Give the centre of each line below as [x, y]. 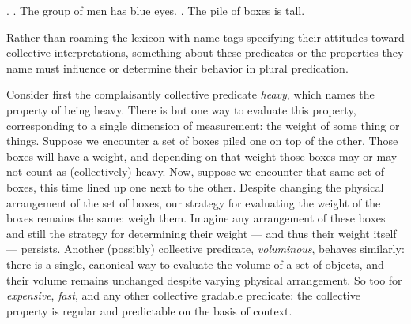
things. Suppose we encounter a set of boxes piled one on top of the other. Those [202, 141]
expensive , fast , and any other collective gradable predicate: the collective [183, 295]
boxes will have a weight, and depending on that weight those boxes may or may [202, 156]
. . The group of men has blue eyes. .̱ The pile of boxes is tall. [156, 10]
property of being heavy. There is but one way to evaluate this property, [181, 109]
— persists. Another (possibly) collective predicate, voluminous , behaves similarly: [205, 249]
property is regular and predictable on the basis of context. [149, 310]
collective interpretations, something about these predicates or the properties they [205, 52]
